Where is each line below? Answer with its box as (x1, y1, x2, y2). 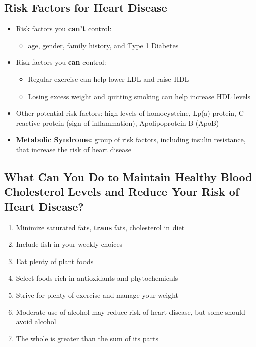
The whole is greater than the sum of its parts (16, 333, 158, 343)
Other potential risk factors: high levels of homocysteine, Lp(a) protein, (16, 108, 236, 118)
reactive (16, 117, 40, 128)
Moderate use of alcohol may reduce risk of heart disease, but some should (16, 306, 245, 317)
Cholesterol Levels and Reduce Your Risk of (4, 184, 239, 199)
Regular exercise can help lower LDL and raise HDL (28, 73, 189, 84)
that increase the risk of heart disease (16, 144, 131, 154)
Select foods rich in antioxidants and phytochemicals (16, 273, 178, 283)
